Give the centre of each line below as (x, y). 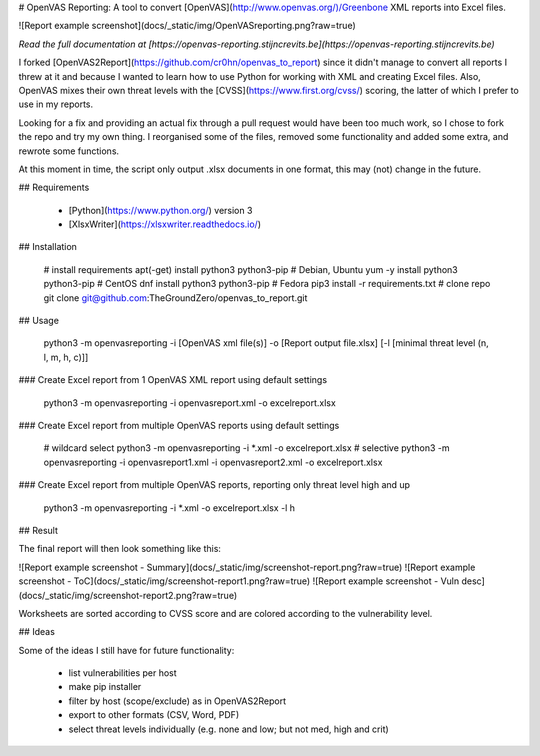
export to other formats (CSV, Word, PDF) (154, 715)
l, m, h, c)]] (66, 357)
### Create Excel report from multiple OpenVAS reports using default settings (179, 425)
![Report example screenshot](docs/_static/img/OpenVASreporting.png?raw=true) (187, 26)
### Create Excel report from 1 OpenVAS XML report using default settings (173, 380)
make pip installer (105, 687)
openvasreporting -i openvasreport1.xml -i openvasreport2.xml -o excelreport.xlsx (213, 462)
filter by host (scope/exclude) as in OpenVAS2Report (177, 701)
